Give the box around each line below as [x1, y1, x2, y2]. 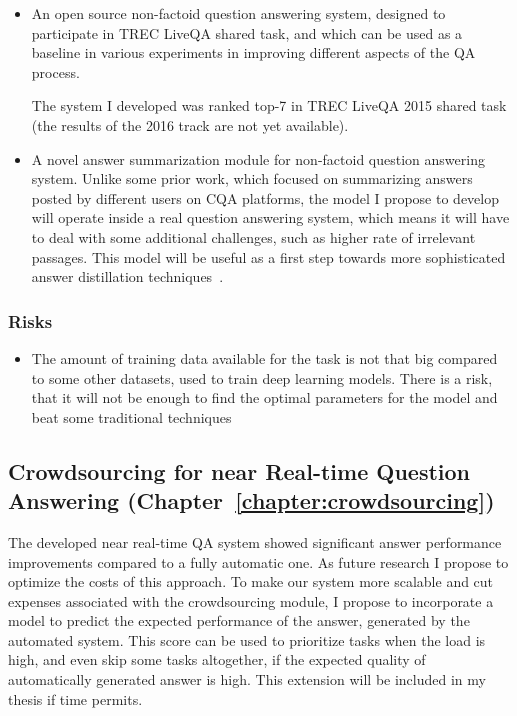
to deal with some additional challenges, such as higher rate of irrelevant [31, 226, 476, 247]
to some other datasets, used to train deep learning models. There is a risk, [31, 367, 493, 388]
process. [31, 61, 80, 82]
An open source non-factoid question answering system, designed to [31, 3, 446, 23]
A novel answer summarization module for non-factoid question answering [31, 148, 485, 169]
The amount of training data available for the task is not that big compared [31, 347, 498, 368]
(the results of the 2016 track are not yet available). [31, 114, 349, 135]
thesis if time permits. [8, 688, 143, 709]
